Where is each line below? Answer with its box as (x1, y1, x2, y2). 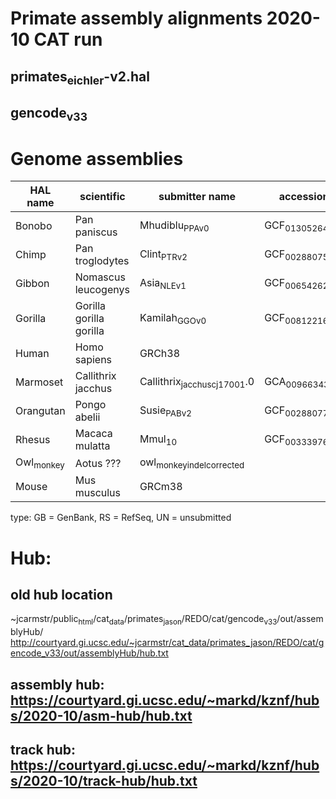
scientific (79, 190, 126, 204)
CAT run (33, 28, 103, 51)
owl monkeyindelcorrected (139, 455, 245, 471)
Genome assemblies (10, 147, 184, 170)
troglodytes (74, 254, 130, 268)
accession (278, 190, 330, 204)
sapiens (74, 353, 113, 367)
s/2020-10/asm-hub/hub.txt (10, 707, 193, 724)
